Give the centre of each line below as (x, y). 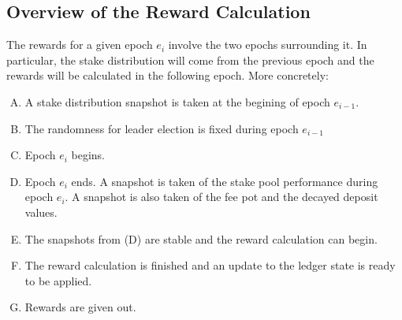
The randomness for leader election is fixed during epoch (162, 128)
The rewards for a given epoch (80, 45)
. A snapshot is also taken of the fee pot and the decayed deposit (221, 197)
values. (41, 212)
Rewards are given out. (80, 307)
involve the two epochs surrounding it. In (268, 45)
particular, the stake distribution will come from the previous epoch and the (190, 60)
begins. (88, 155)
